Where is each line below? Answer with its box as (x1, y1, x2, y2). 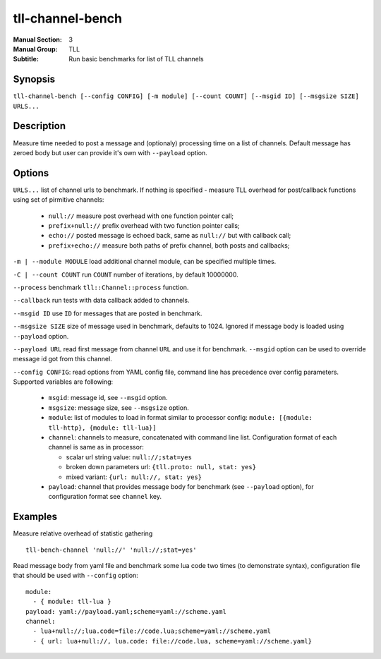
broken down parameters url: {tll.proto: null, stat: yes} (66, 463, 257, 471)
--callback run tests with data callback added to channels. (13, 296, 190, 305)
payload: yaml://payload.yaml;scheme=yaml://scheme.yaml (25, 607, 227, 615)
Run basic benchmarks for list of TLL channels (68, 55, 204, 64)
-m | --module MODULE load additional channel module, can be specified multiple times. (13, 258, 277, 266)
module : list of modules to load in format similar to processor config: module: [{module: (48, 413, 313, 422)
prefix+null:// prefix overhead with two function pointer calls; (48, 222, 240, 229)
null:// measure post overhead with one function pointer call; (48, 212, 234, 220)
